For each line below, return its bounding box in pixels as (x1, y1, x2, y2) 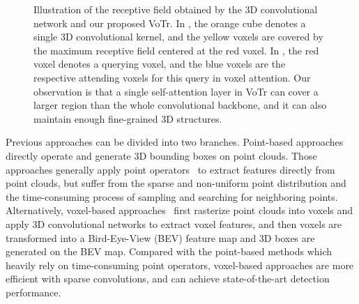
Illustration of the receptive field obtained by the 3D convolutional (33, 2, 318, 16)
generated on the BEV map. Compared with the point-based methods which (6, 244, 333, 259)
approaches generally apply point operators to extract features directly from (6, 162, 335, 176)
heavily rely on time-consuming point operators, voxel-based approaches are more (6, 257, 354, 272)
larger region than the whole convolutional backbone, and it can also (33, 98, 327, 112)
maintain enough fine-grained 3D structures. (33, 111, 222, 126)
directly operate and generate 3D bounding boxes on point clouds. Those (6, 148, 317, 162)
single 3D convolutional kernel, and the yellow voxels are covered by (33, 29, 323, 44)
